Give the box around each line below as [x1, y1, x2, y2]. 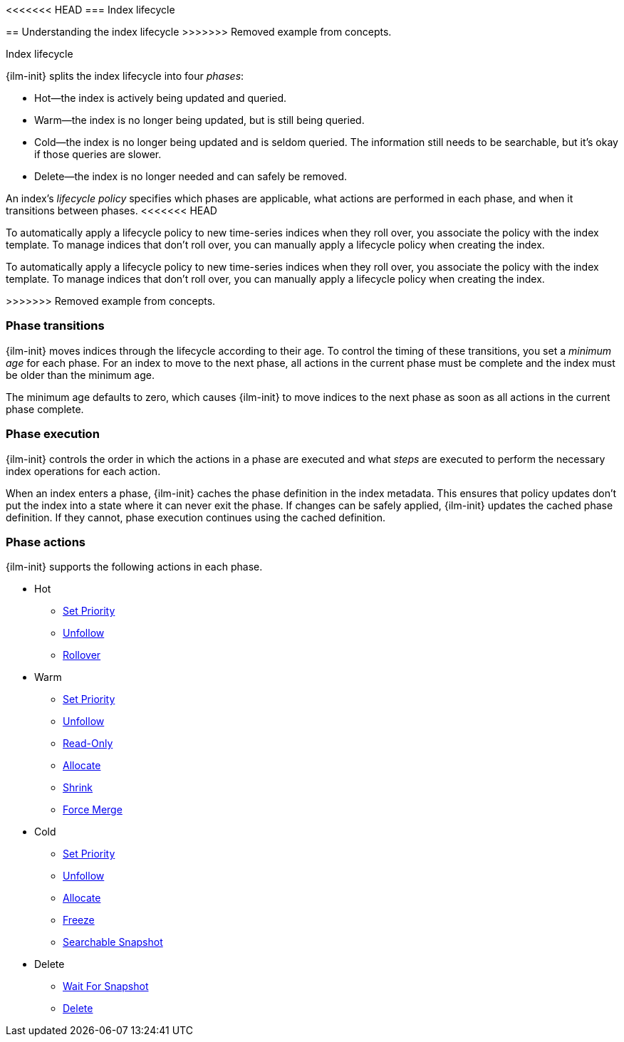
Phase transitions [6, 318, 105, 333]
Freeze [63, 914, 95, 927]
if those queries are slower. [34, 148, 162, 160]
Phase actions [6, 534, 85, 549]
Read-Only [63, 737, 113, 750]
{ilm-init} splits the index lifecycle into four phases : [6, 70, 244, 82]
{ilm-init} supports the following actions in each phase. [6, 561, 263, 573]
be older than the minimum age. [6, 368, 155, 381]
